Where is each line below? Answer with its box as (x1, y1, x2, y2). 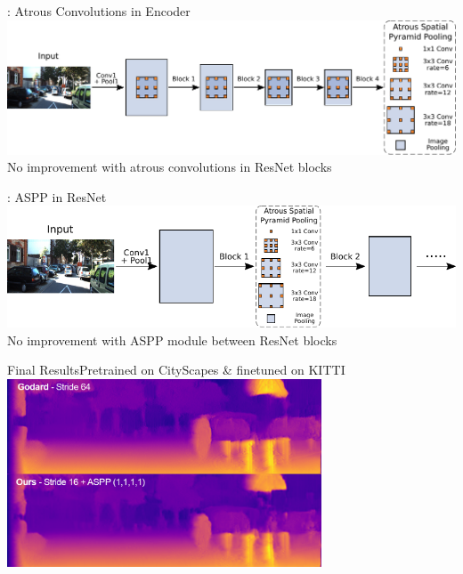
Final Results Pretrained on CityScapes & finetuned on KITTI (7, 360, 345, 379)
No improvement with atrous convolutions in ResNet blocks (7, 158, 332, 176)
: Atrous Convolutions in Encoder (7, 2, 191, 20)
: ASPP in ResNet (7, 187, 107, 206)
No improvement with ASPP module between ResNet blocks (7, 330, 337, 349)
